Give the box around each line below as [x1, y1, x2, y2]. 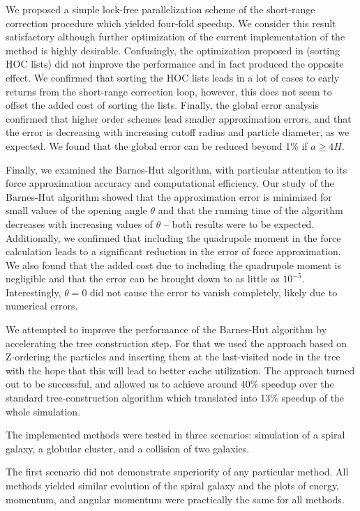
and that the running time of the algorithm [158, 203, 343, 218]
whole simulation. [6, 404, 81, 418]
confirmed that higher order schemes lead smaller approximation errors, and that [6, 111, 352, 125]
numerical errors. [6, 298, 78, 313]
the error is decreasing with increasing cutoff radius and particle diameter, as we [6, 125, 350, 139]
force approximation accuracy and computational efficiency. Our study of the [6, 176, 334, 190]
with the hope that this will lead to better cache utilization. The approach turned [6, 363, 355, 377]
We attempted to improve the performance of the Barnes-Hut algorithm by [6, 322, 327, 337]
